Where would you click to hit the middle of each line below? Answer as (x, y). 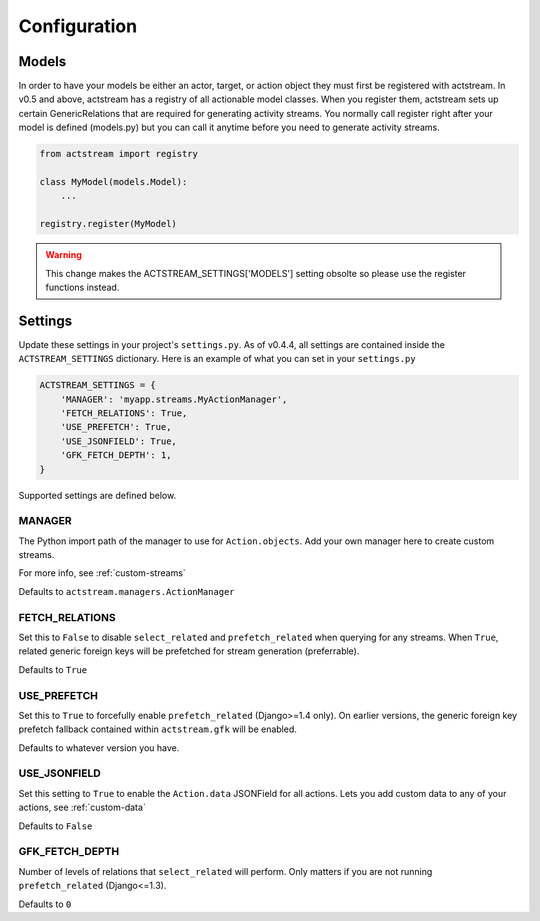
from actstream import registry (119, 154)
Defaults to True (53, 669)
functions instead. (82, 287)
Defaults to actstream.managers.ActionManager (126, 591)
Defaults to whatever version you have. (99, 747)
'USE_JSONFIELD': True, (118, 441)
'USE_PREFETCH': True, (116, 427)
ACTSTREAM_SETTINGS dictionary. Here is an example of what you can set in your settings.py (217, 359)
